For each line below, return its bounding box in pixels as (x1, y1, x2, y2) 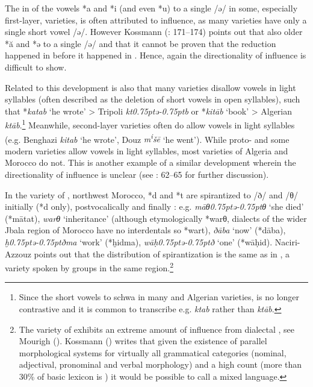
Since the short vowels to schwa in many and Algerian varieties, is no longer (19, 291, 300, 303)
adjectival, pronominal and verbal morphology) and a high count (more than (19, 358, 302, 371)
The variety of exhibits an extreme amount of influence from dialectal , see (19, 322, 294, 335)
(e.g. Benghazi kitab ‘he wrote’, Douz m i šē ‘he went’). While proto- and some (5, 131, 290, 145)
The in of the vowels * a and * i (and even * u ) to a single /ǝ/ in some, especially (5, 2, 298, 14)
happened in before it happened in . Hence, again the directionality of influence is (5, 49, 306, 61)
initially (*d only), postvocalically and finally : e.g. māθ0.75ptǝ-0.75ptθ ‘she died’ (5, 200, 304, 213)
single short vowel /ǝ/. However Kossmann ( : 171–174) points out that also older (5, 25, 303, 38)
